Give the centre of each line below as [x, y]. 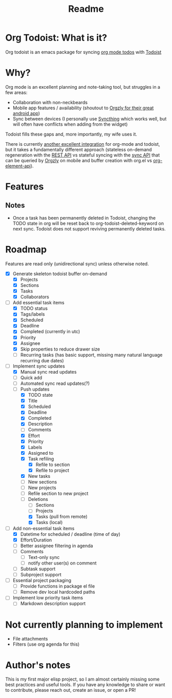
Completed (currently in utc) [50, 332]
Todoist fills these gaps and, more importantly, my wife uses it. [71, 134]
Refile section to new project [58, 494]
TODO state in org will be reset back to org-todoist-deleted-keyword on [88, 223]
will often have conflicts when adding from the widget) [70, 124]
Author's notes [38, 665]
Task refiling [41, 459]
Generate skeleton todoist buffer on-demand [60, 274]
